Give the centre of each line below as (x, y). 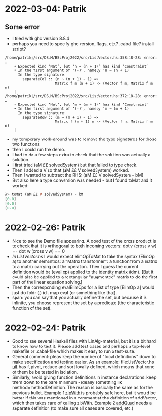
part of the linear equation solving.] (47, 282)
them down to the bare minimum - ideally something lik (67, 382)
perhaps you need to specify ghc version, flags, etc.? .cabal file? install (83, 44)
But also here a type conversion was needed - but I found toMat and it (82, 180)
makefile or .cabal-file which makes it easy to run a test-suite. (74, 351)
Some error (22, 27)
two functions (26, 144)
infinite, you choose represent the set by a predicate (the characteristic (83, 303)
